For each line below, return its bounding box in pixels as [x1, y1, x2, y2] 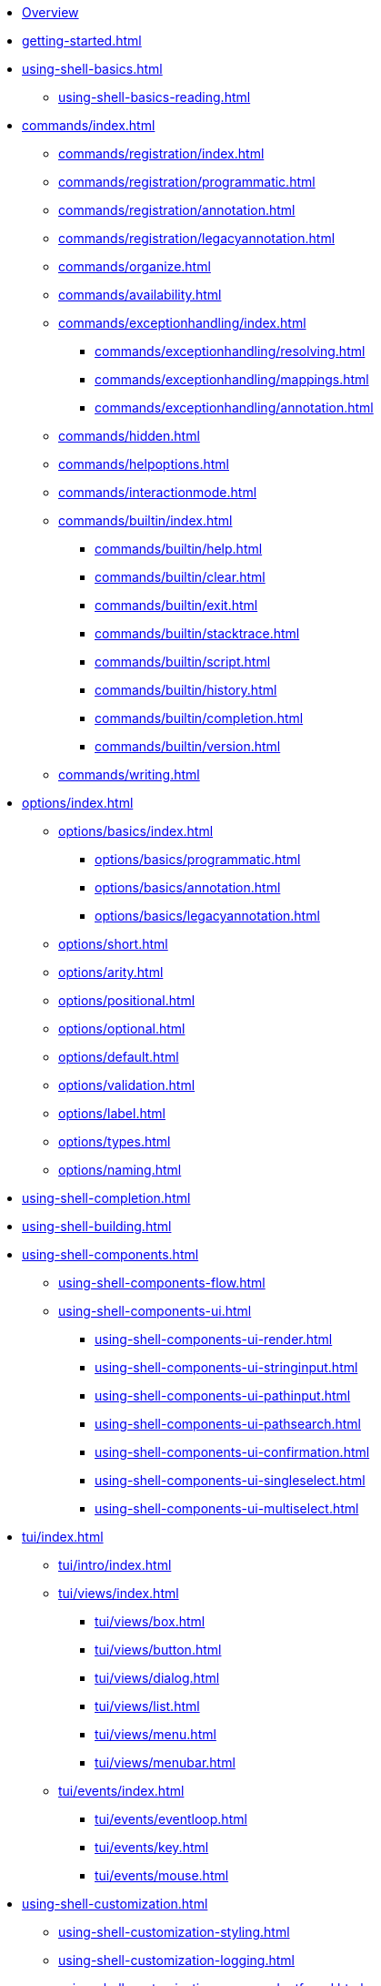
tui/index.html [22, 1529, 104, 1544]
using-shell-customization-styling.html [58, 1924, 290, 1940]
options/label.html [58, 1105, 165, 1121]
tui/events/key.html [95, 1839, 209, 1855]
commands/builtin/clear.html [95, 569, 266, 585]
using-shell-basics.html [22, 61, 163, 76]
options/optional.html [58, 1021, 185, 1036]
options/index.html [22, 795, 134, 810]
